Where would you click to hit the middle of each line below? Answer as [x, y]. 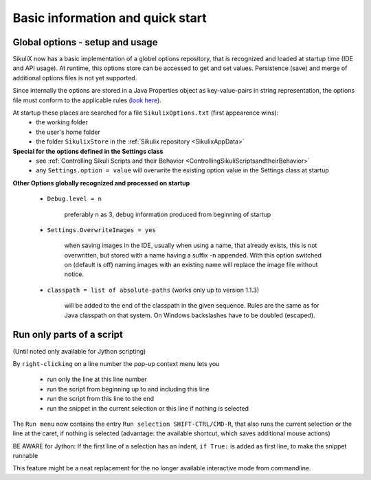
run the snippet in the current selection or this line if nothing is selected [148, 408]
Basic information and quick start [110, 18]
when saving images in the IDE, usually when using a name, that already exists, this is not [191, 245]
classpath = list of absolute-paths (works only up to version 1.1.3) [153, 290]
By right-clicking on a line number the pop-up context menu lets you [116, 363]
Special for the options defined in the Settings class [88, 151]
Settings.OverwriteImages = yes [101, 230]
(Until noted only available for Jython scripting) [79, 351]
